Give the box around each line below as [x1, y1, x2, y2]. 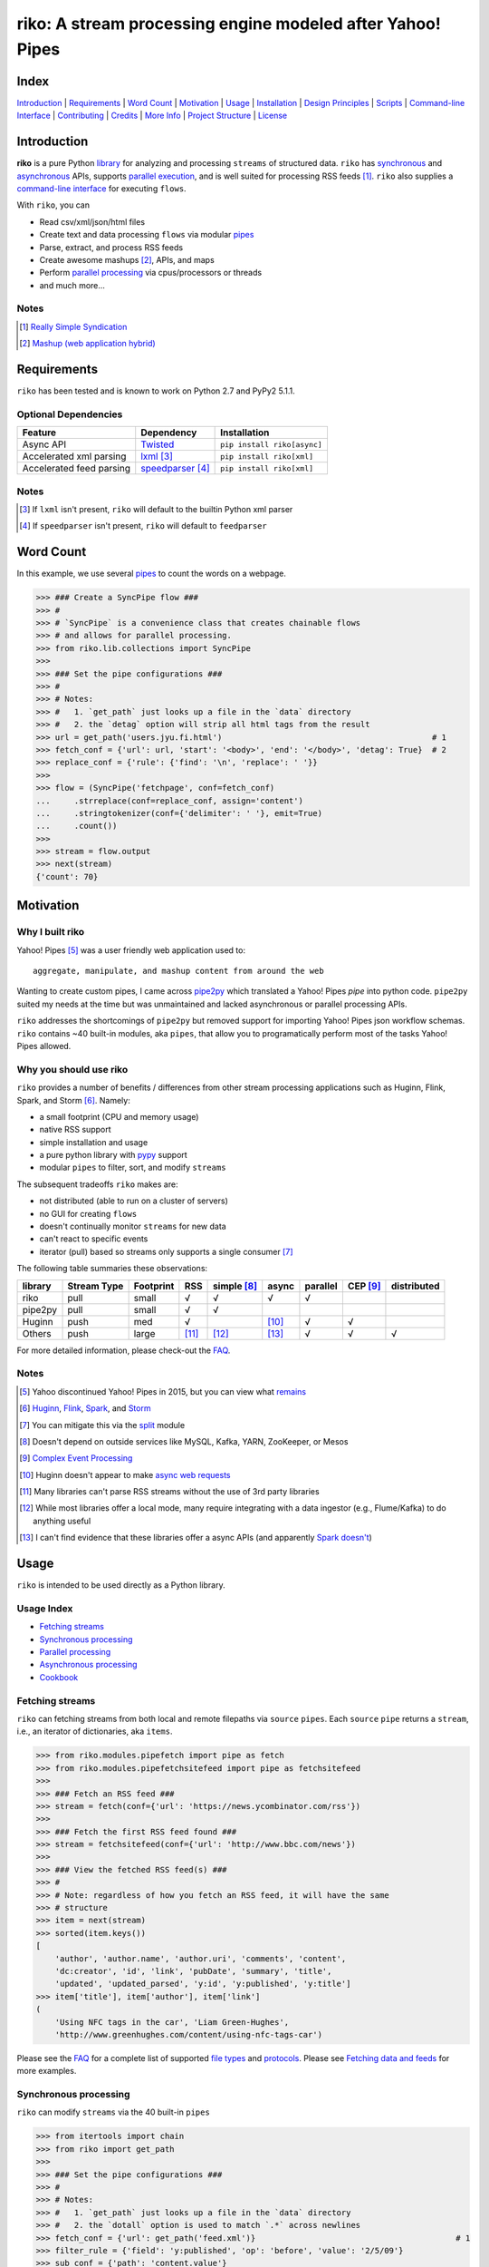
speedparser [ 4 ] [140, 462, 210, 475]
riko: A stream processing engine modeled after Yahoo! [16, 14, 441, 34]
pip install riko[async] [220, 440, 323, 449]
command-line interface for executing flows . [16, 182, 187, 194]
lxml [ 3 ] [140, 450, 174, 462]
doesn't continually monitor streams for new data [39, 1221, 226, 1232]
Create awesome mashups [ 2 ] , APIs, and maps [39, 254, 215, 265]
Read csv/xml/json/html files [39, 216, 145, 227]
